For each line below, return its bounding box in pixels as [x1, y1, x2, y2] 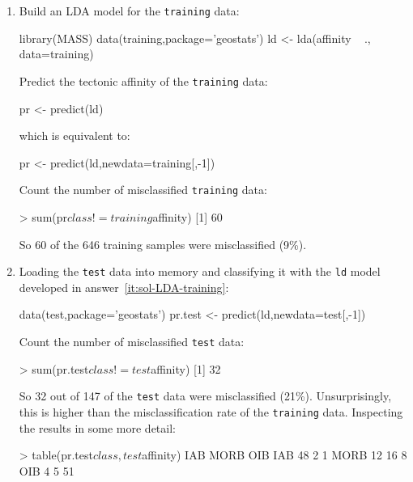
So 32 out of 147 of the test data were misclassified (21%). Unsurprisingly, [19, 387, 392, 404]
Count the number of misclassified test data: [19, 332, 245, 349]
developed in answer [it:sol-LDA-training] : [19, 278, 229, 295]
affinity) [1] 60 [152, 208, 223, 225]
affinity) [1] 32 [151, 360, 221, 377]
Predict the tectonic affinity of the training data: [19, 72, 268, 89]
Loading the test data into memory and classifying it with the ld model [19, 263, 381, 280]
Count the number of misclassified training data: [19, 181, 267, 198]
